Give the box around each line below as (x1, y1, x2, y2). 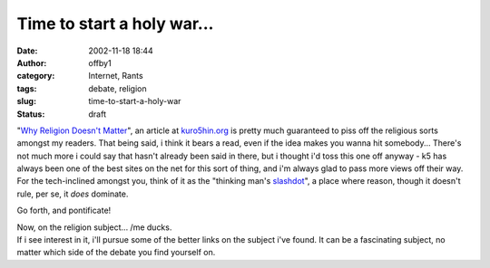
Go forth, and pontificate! (16, 205, 112, 216)
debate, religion (88, 82, 147, 94)
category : (16, 71, 55, 81)
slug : (16, 96, 36, 107)
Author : (16, 57, 47, 68)
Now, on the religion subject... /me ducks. (16, 222, 172, 233)
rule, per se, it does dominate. (16, 188, 129, 199)
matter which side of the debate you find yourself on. (16, 247, 216, 258)
